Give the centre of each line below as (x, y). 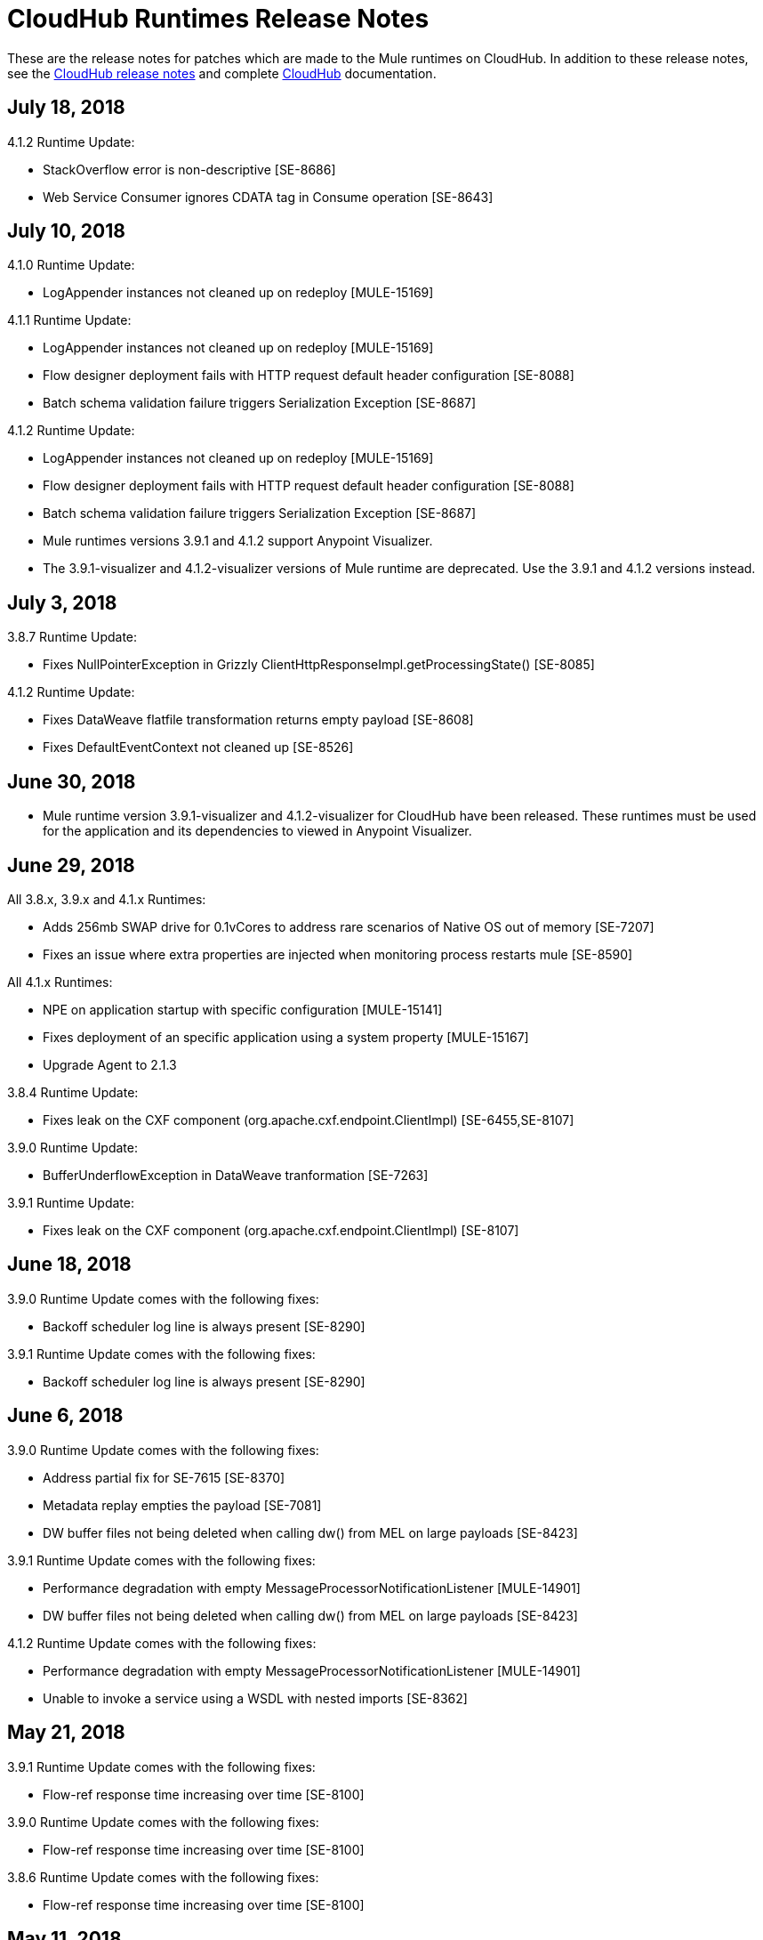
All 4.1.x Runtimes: (60, 982)
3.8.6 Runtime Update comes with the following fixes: (163, 1877)
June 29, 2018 (71, 865)
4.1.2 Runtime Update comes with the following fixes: (162, 1643)
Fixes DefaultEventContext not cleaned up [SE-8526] (198, 748)
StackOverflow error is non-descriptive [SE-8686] (189, 169)
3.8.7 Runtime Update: (72, 637)
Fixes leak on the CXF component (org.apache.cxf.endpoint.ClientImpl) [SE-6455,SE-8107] (309, 1120)
